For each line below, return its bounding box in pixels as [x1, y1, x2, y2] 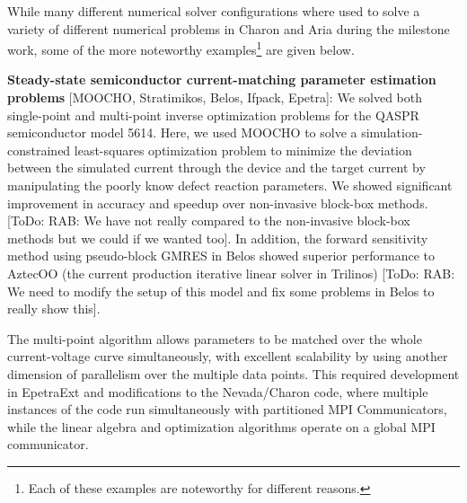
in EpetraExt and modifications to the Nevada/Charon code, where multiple [7, 382, 428, 401]
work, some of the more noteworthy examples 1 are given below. [7, 38, 355, 58]
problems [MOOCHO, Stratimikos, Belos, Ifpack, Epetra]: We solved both [7, 88, 422, 107]
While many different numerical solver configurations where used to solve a [7, 2, 420, 20]
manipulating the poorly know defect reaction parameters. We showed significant [7, 176, 453, 194]
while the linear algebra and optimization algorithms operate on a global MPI [7, 417, 436, 436]
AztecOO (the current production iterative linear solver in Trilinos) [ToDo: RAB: [7, 263, 455, 282]
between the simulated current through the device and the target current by [7, 158, 426, 177]
